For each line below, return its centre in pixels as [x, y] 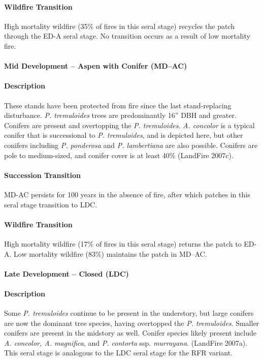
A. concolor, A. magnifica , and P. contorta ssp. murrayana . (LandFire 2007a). [126, 342]
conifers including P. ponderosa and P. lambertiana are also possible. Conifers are [131, 145]
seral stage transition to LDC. [51, 204]
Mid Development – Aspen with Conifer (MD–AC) [96, 66]
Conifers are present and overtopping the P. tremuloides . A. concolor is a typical [129, 125]
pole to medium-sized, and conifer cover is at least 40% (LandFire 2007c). [119, 155]
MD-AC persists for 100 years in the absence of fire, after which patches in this [127, 194]
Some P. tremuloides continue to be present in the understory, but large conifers [129, 313]
